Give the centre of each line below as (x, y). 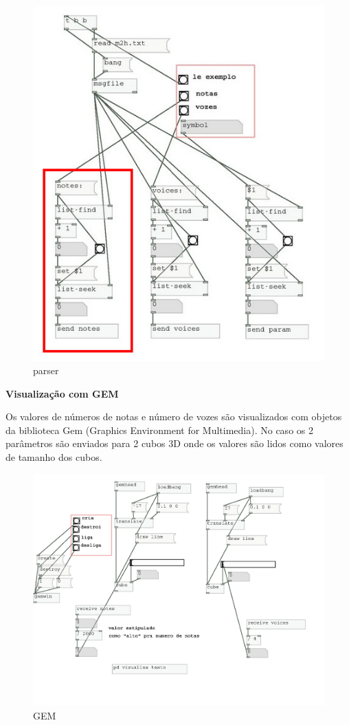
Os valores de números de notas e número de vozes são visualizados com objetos (174, 416)
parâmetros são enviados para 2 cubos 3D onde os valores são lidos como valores (174, 443)
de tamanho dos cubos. (54, 457)
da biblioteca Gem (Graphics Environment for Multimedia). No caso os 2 (159, 430)
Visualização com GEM (62, 393)
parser (46, 370)
